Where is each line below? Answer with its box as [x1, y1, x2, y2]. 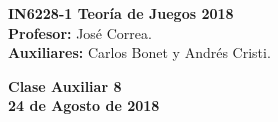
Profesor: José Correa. [8, 22, 152, 43]
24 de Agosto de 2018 [8, 95, 160, 116]
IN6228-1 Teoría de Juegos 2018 [8, 3, 234, 23]
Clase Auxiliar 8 [8, 75, 122, 96]
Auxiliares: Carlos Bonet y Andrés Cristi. [8, 42, 271, 63]
